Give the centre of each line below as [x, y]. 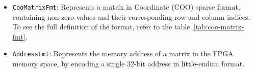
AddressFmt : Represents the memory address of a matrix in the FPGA [123, 53]
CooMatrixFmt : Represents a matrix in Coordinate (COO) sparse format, [126, 7]
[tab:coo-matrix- [219, 27]
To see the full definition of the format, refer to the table [101, 27]
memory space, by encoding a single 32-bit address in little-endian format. [129, 64]
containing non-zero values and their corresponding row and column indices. [131, 16]
